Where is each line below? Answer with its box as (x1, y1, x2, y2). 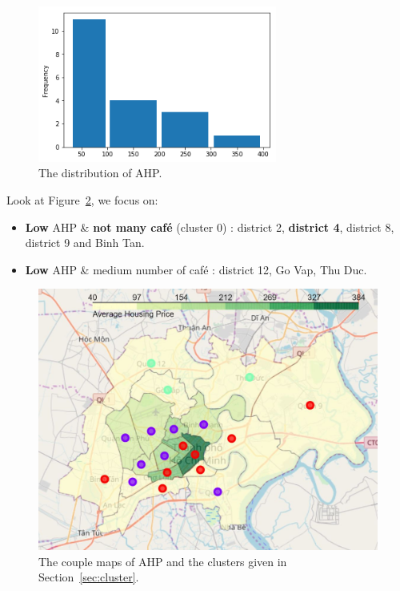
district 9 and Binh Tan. (25, 234, 145, 251)
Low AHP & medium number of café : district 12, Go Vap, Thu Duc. (25, 261, 367, 277)
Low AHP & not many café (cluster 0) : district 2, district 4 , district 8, (25, 218, 394, 235)
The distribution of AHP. (38, 164, 162, 181)
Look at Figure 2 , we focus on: (6, 191, 158, 208)
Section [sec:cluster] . (38, 569, 139, 585)
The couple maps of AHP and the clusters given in (38, 553, 287, 569)
